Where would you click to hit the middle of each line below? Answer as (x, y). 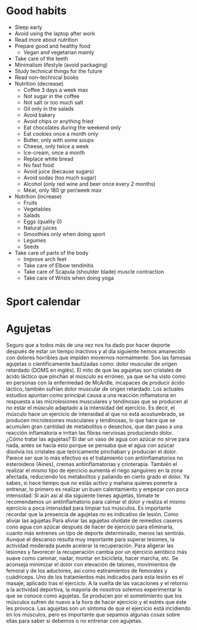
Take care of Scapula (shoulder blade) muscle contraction (94, 271)
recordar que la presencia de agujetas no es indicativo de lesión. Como (92, 514)
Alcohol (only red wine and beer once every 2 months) (89, 183)
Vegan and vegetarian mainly (59, 52)
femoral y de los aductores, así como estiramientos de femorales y (87, 571)
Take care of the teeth (41, 58)
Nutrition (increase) (38, 196)
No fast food (39, 165)
